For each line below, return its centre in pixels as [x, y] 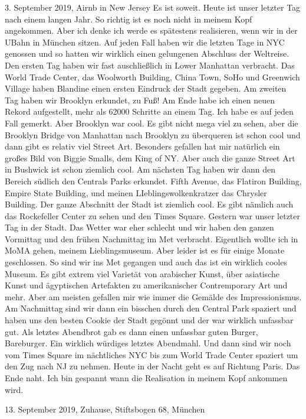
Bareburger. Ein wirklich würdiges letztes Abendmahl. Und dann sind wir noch [148, 343]
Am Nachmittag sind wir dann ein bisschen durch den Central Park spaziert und [151, 308]
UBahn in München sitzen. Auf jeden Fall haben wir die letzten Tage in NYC [145, 42]
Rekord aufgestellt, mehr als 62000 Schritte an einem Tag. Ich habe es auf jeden [149, 111]
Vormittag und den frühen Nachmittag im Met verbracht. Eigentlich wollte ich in [152, 238]
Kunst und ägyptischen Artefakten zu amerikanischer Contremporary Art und [146, 285]
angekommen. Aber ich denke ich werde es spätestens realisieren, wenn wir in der [151, 30]
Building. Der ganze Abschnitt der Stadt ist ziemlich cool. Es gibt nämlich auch [149, 204]
